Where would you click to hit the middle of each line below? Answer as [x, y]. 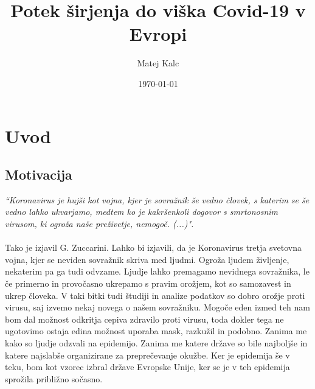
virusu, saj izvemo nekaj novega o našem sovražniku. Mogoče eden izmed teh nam [158, 307]
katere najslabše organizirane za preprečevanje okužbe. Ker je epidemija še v [147, 355]
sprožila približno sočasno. [54, 378]
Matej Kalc [158, 63]
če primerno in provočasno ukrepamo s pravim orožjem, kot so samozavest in [148, 283]
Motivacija [39, 174]
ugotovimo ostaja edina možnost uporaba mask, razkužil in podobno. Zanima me [156, 331]
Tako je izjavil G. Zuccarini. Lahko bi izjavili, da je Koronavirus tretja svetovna [153, 247]
